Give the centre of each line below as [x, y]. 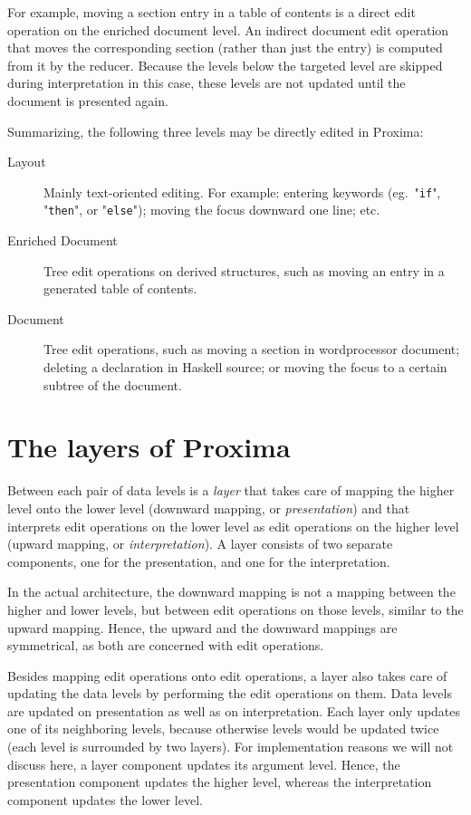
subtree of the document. [113, 384]
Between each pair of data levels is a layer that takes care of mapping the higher [231, 490]
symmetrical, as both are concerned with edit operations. [166, 645]
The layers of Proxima [149, 447]
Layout [27, 162]
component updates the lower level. [105, 799]
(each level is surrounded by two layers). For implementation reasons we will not [231, 747]
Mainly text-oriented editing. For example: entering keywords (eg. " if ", [242, 192]
